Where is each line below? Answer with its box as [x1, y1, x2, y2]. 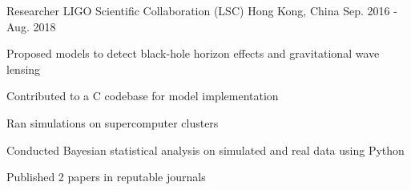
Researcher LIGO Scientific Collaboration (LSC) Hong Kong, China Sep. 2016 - [6, 2, 397, 18]
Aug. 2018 [6, 18, 56, 34]
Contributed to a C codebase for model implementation [6, 87, 279, 104]
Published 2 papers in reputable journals [6, 168, 206, 185]
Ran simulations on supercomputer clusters [6, 114, 219, 131]
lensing [6, 60, 41, 77]
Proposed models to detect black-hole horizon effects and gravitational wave [6, 45, 380, 62]
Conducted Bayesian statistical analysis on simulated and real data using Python [6, 141, 405, 158]
